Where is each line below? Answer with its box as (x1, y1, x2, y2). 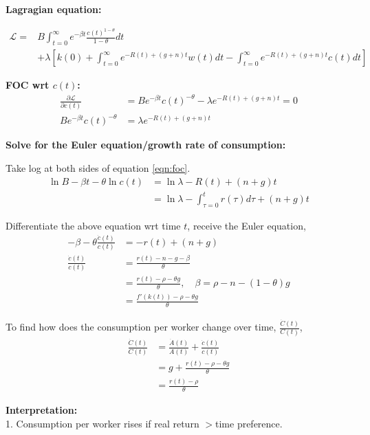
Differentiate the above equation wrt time (6, 218, 181, 232)
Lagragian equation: (6, 2, 102, 16)
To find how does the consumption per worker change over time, (6, 320, 276, 334)
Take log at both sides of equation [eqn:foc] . (6, 160, 191, 175)
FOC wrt (6, 78, 50, 92)
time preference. (215, 416, 283, 430)
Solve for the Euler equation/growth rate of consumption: (6, 137, 286, 152)
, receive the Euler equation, (187, 218, 306, 232)
